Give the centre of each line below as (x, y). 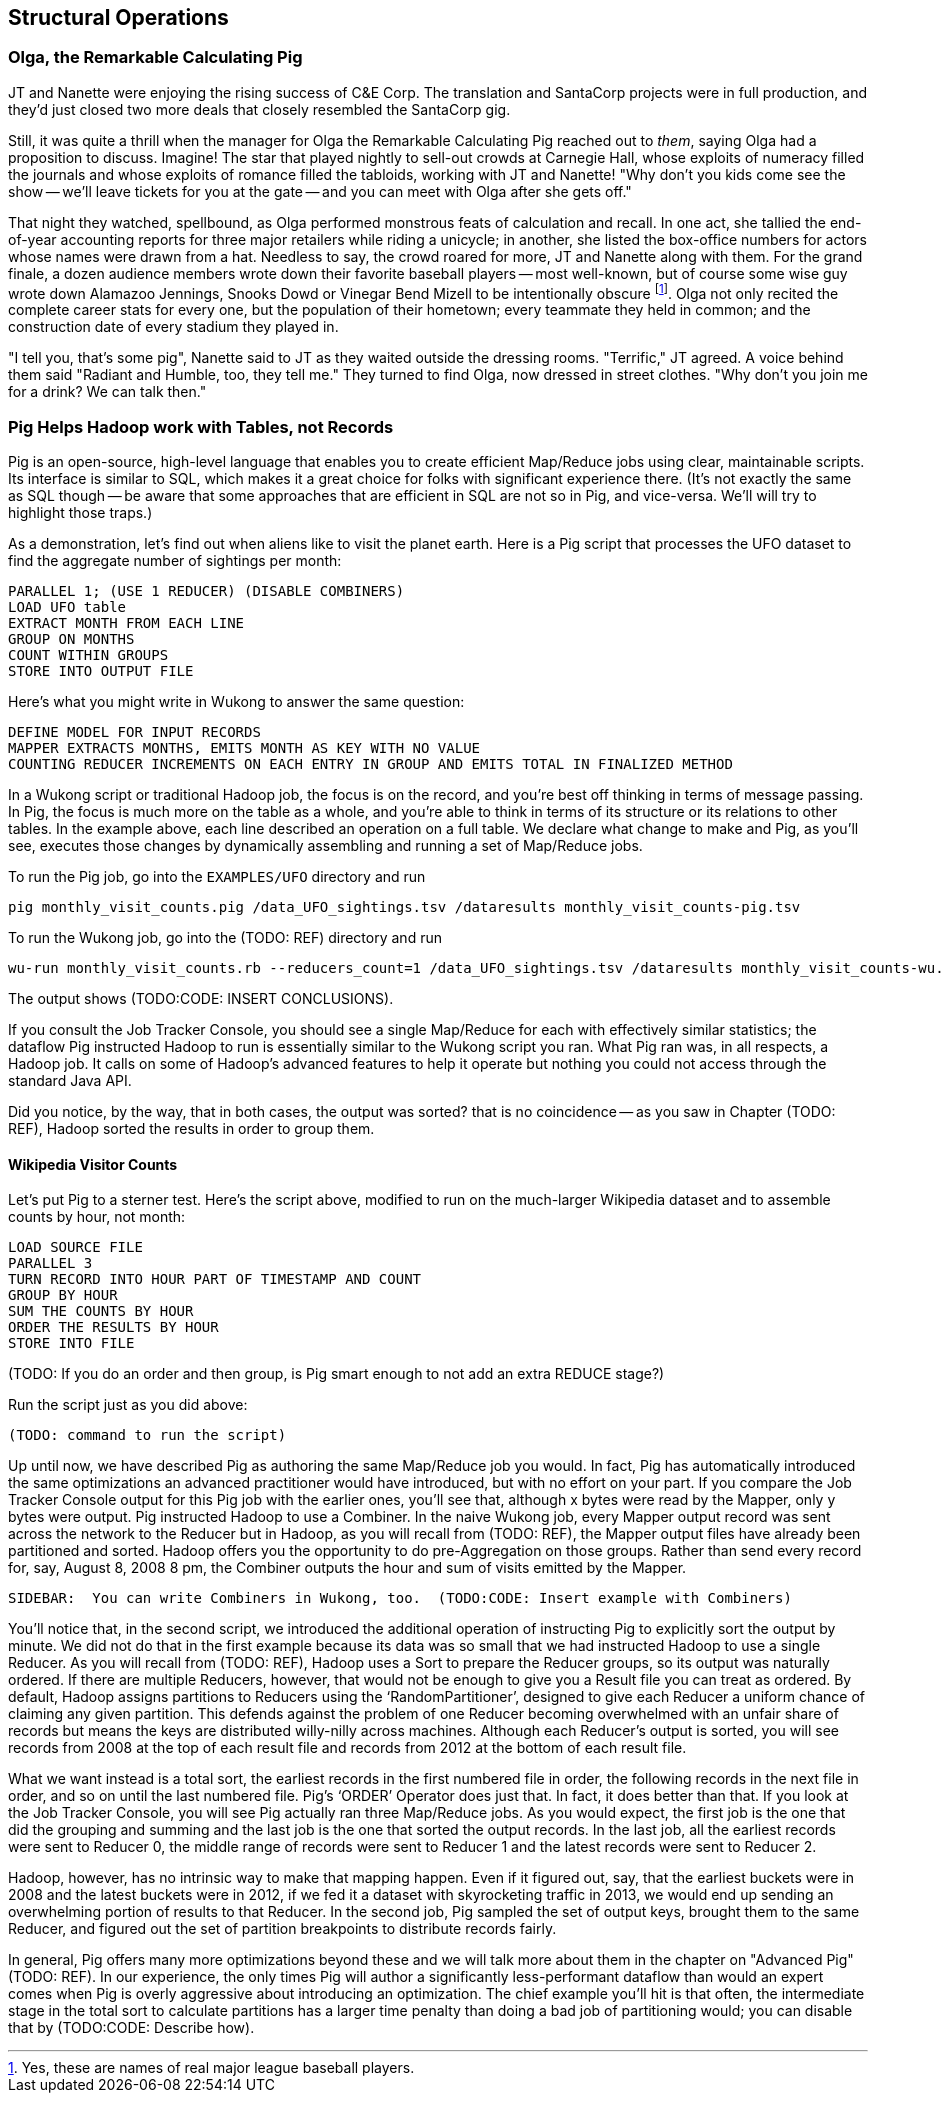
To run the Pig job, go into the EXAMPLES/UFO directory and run (217, 877)
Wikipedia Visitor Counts (93, 1164)
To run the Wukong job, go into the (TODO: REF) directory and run (225, 938)
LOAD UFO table (67, 607)
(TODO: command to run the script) (147, 1435)
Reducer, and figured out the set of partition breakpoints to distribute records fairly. (282, 1929)
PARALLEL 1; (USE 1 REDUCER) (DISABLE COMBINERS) (206, 591)
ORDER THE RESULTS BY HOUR (113, 1327)
